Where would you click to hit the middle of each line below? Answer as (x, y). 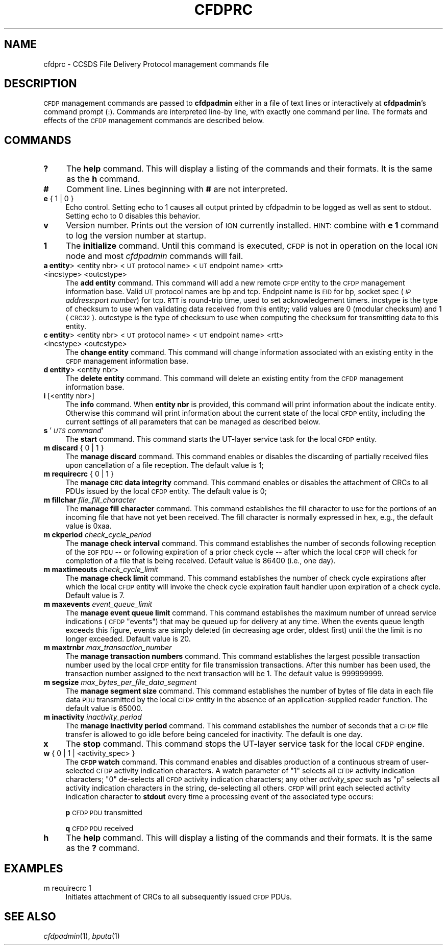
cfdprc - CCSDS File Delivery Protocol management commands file (156, 64)
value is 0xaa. (89, 526)
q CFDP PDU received (100, 828)
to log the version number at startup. (136, 236)
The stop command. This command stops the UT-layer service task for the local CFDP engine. (245, 744)
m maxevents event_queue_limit (98, 604)
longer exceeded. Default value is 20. (128, 639)
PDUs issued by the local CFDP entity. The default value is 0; (166, 491)
